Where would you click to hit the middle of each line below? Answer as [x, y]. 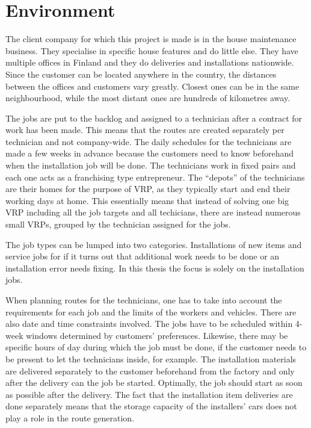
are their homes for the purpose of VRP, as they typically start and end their [148, 189]
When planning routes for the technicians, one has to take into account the [144, 300]
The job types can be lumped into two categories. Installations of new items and [154, 244]
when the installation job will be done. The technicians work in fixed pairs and [151, 165]
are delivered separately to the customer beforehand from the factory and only [150, 371]
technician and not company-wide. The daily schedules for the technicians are [149, 141]
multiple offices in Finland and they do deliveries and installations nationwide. [150, 62]
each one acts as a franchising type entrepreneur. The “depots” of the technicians [155, 177]
